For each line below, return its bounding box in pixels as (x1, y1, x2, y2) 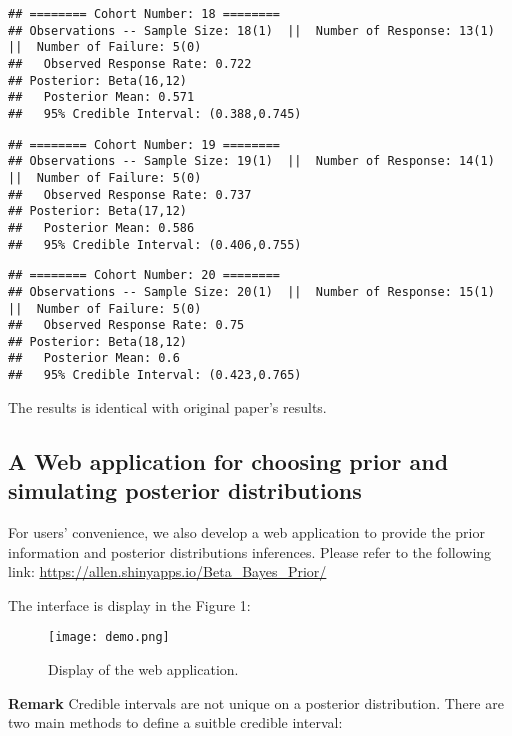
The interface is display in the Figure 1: (8, 594, 251, 615)
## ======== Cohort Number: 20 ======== (8, 268, 281, 283)
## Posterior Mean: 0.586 (8, 220, 195, 235)
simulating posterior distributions (8, 475, 362, 506)
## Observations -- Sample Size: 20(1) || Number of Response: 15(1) (8, 284, 495, 299)
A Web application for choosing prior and (8, 445, 449, 476)
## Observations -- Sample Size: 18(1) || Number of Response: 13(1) (8, 23, 495, 38)
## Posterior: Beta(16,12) (8, 73, 187, 88)
